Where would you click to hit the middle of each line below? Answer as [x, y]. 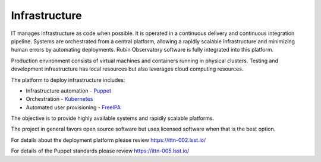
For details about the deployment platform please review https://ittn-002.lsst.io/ [108, 140]
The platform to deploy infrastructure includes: [68, 80]
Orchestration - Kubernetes [59, 99]
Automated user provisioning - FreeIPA [73, 107]
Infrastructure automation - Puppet [69, 90]
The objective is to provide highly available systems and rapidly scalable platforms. [113, 118]
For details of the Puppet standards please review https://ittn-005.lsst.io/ [100, 151]
